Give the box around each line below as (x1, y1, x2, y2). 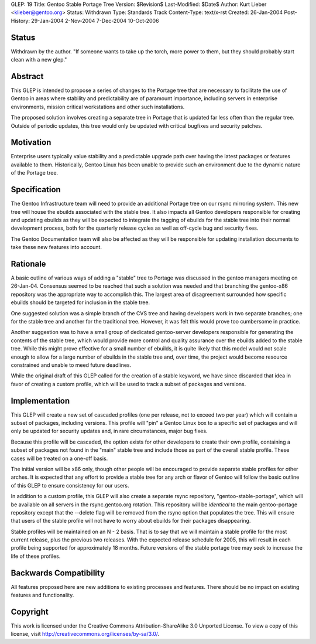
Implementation (11, 396, 70, 406)
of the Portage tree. (11, 169, 59, 176)
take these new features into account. (11, 244, 102, 251)
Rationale (11, 258, 46, 269)
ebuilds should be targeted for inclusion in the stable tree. (11, 299, 150, 306)
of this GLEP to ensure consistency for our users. (11, 482, 129, 489)
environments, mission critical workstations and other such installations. (11, 103, 185, 110)
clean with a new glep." (11, 56, 67, 63)
